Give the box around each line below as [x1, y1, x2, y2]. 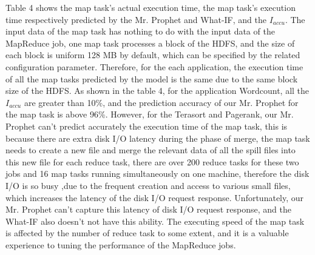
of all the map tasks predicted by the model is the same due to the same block [5, 72, 298, 85]
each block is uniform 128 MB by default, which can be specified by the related [5, 48, 300, 61]
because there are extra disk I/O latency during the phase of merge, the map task [5, 131, 310, 144]
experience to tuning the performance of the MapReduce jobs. [5, 238, 236, 251]
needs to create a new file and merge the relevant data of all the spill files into [5, 144, 296, 156]
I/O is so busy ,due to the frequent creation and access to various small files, [5, 179, 291, 191]
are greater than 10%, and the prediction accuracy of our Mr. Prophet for [24, 96, 299, 108]
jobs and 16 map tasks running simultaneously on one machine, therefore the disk [5, 167, 310, 180]
